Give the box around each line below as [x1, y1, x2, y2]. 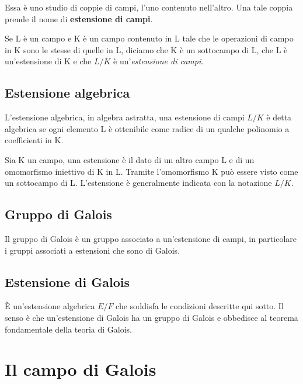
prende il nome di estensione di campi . [5, 12, 153, 25]
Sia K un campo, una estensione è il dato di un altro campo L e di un [5, 153, 255, 165]
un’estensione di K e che [5, 55, 92, 67]
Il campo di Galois [5, 357, 156, 381]
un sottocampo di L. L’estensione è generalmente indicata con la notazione [5, 177, 272, 189]
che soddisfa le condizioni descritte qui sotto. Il [116, 300, 284, 312]
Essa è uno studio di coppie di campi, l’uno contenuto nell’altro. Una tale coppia [5, 1, 293, 13]
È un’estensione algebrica [5, 300, 95, 312]
